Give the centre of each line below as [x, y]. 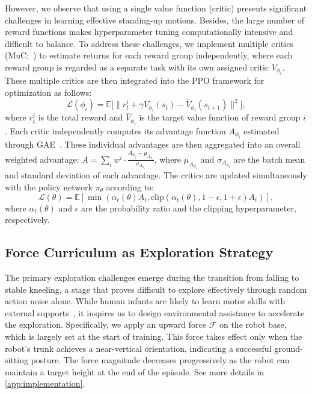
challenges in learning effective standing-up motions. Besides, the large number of [155, 20]
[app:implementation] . [45, 383]
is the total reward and [81, 117]
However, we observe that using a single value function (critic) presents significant [156, 8]
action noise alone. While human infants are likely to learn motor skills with [145, 301]
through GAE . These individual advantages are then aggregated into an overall [153, 144]
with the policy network [49, 187]
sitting [17, 360]
